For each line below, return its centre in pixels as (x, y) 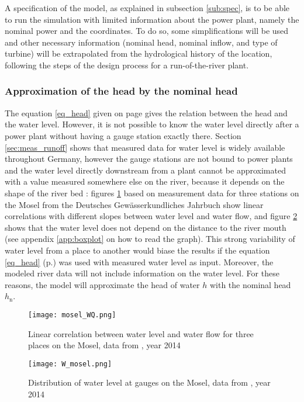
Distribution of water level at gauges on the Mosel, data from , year (149, 382)
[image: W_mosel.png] (70, 364)
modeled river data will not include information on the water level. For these (142, 273)
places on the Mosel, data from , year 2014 (104, 345)
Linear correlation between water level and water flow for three (141, 333)
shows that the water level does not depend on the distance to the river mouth (146, 227)
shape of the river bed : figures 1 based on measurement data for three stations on (152, 193)
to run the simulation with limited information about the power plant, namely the (152, 19)
